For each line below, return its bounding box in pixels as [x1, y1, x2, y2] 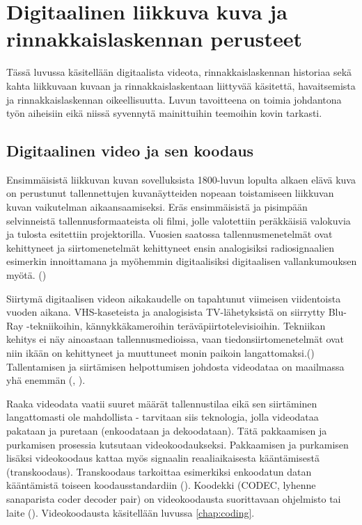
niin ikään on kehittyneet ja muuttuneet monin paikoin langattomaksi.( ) [6, 346, 315, 360]
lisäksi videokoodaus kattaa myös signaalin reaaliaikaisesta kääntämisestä [6, 451, 320, 465]
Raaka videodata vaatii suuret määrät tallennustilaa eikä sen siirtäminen [6, 396, 317, 410]
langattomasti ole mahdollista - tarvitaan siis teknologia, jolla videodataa [6, 410, 319, 424]
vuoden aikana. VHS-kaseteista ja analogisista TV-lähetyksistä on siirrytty [6, 305, 325, 319]
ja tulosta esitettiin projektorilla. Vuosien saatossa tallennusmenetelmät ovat [6, 227, 333, 241]
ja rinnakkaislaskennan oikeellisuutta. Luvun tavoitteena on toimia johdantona [6, 92, 342, 106]
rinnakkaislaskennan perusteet [6, 24, 303, 53]
